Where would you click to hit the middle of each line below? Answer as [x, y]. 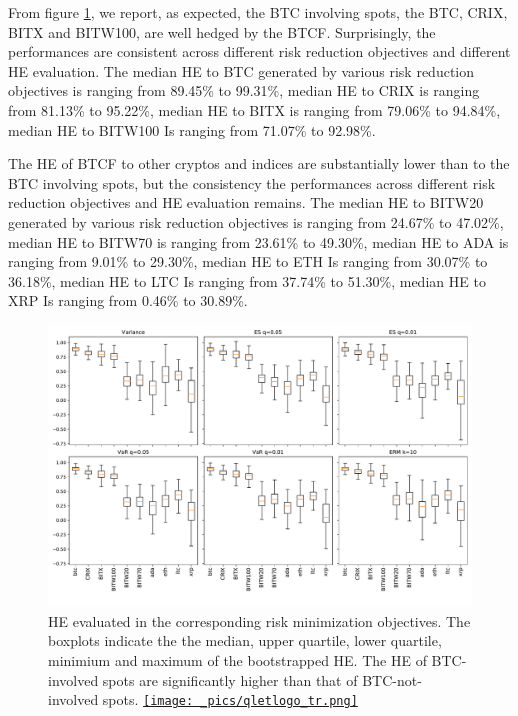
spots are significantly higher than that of [230, 679]
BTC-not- [392, 679]
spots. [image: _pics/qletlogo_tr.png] [230, 699]
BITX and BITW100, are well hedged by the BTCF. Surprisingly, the [222, 31]
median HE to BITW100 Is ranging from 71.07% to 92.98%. [192, 129]
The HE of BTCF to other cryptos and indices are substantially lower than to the [259, 163]
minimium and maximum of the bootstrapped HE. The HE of [237, 660]
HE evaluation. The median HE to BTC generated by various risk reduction [241, 70]
